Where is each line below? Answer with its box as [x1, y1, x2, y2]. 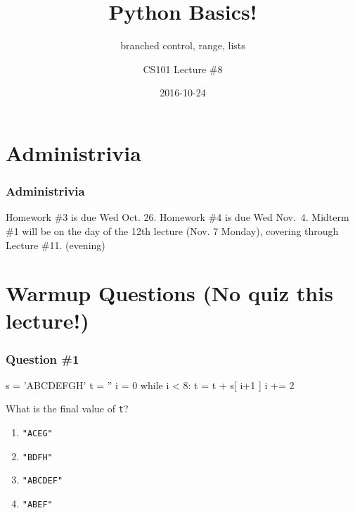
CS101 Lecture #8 [143, 61, 223, 76]
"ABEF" [22, 500, 53, 510]
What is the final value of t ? [6, 401, 129, 416]
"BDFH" [22, 452, 53, 462]
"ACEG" [22, 429, 53, 439]
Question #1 [6, 350, 79, 367]
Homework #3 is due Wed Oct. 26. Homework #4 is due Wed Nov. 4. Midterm [6, 210, 349, 224]
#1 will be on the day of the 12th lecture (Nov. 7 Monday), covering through [6, 223, 339, 238]
